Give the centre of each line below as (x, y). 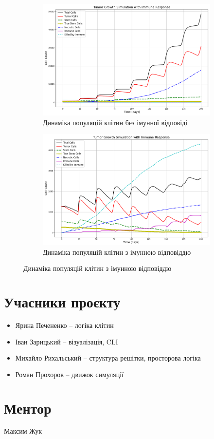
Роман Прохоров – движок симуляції (69, 374)
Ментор (28, 408)
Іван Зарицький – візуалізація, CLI (67, 341)
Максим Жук (23, 431)
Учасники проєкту (62, 302)
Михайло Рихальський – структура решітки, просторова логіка (108, 358)
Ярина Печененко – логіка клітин (64, 325)
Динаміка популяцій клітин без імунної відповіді (115, 122)
